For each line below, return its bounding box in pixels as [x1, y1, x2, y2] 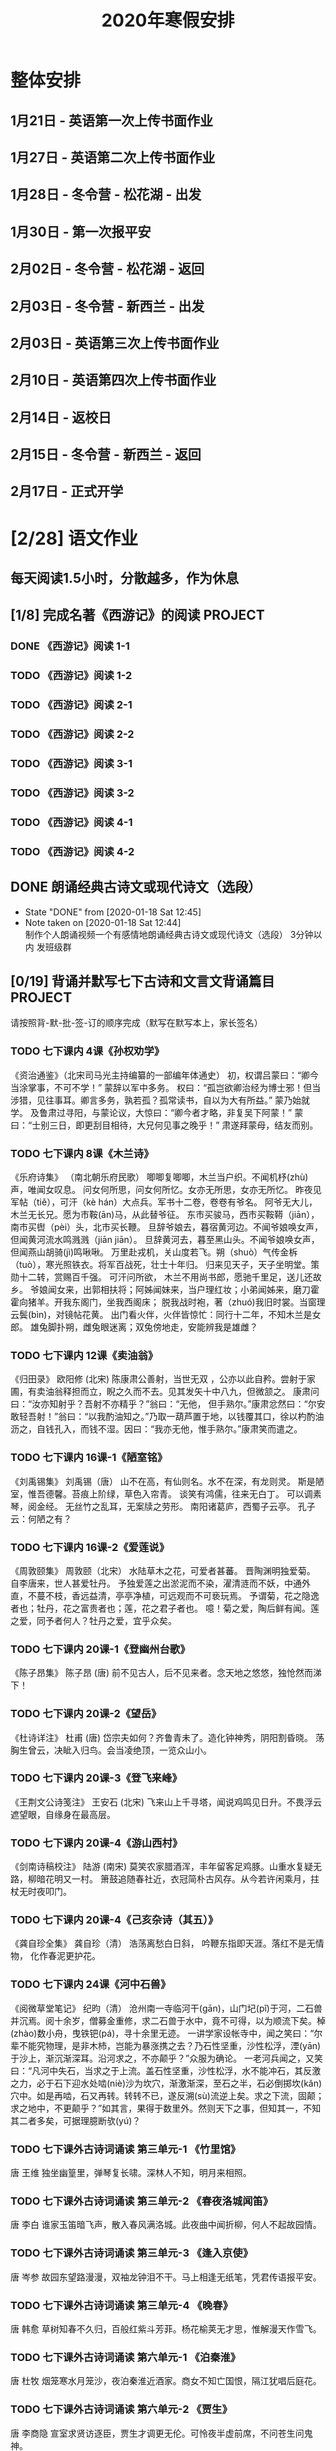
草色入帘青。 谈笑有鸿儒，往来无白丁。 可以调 [123, 1487, 313, 1500]
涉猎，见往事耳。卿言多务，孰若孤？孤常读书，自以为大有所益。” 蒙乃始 [10, 1094, 302, 1106]
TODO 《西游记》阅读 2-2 [10, 727, 135, 741]
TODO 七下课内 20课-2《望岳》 [10, 1707, 162, 1721]
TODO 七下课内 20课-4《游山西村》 [10, 1836, 183, 1850]
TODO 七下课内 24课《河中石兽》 [10, 1977, 172, 1991]
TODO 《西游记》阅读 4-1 [10, 815, 133, 829]
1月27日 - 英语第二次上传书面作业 [10, 149, 216, 166]
